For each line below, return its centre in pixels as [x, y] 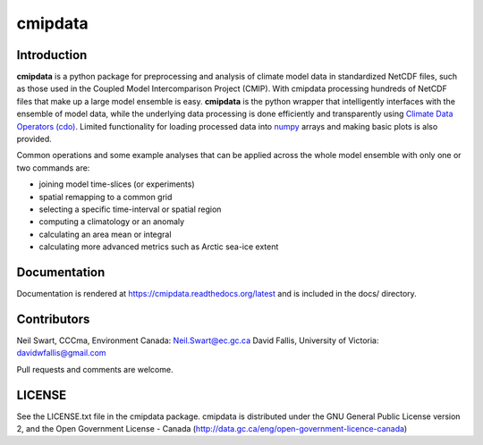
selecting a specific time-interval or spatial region [130, 209]
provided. [34, 139]
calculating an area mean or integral [105, 234]
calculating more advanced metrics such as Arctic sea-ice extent [159, 247]
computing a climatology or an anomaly [112, 222]
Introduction [52, 55]
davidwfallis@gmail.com [61, 353]
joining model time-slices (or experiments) [117, 184]
